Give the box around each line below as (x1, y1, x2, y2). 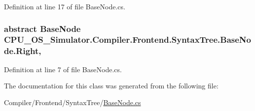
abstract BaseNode (4, 22, 81, 34)
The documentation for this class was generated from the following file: (4, 81, 219, 91)
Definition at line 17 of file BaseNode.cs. (4, 1, 125, 11)
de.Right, (4, 45, 41, 57)
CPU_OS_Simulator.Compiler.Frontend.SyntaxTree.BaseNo (4, 33, 252, 46)
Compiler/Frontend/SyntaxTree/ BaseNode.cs (4, 97, 141, 107)
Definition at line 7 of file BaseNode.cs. (4, 64, 122, 74)
